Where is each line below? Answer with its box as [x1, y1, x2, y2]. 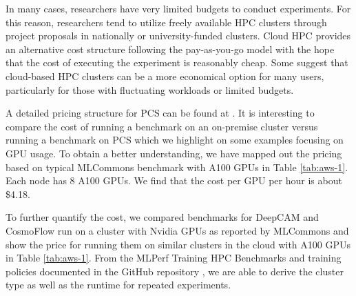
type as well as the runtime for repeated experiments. [6, 277, 231, 292]
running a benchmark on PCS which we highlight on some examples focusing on [6, 132, 344, 147]
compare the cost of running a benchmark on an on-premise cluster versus [6, 119, 318, 133]
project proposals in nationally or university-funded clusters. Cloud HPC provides [6, 28, 351, 43]
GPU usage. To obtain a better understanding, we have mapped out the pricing [6, 146, 342, 160]
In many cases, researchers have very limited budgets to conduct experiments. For [6, 1, 351, 15]
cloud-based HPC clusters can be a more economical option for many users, [6, 68, 324, 83]
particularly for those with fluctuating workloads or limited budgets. [6, 82, 294, 97]
